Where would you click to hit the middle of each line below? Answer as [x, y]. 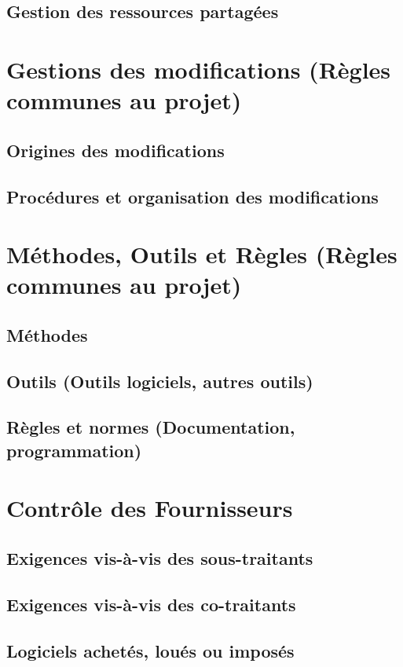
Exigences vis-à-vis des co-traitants [151, 604]
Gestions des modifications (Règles [199, 69]
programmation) [74, 450]
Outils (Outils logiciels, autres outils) [160, 381]
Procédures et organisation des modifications [192, 196]
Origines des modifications [115, 150]
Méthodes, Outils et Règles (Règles [202, 254]
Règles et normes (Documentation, [151, 427]
